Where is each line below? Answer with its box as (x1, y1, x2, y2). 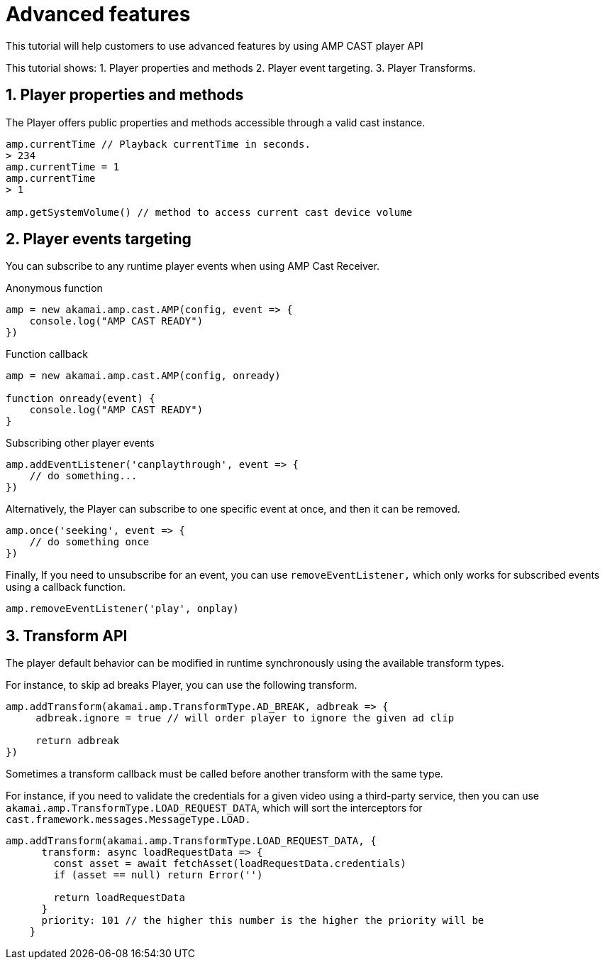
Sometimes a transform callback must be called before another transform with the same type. (6, 768, 443, 780)
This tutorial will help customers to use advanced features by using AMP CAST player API (6, 39, 423, 52)
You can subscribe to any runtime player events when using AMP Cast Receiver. (6, 260, 380, 273)
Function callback (6, 348, 88, 361)
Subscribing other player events (6, 437, 155, 449)
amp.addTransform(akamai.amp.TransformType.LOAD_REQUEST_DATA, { (6, 835, 377, 847)
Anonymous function (6, 282, 103, 295)
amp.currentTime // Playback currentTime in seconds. (6, 138, 311, 150)
